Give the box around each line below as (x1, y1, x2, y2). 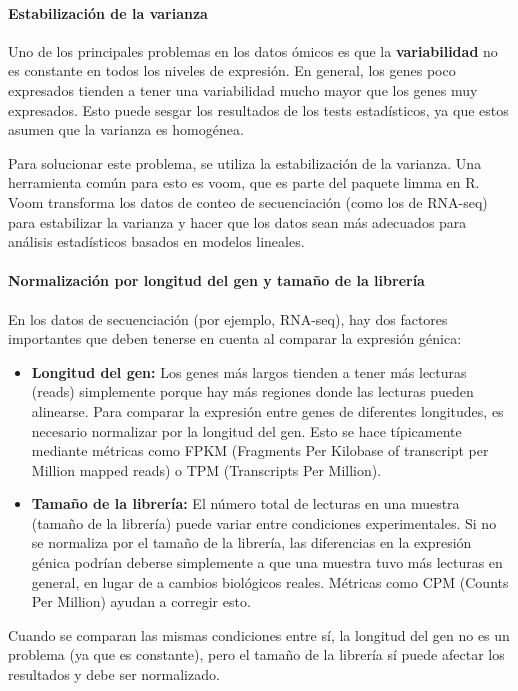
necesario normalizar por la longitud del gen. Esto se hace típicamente (31, 420, 462, 441)
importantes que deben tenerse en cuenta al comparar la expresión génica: (8, 328, 462, 349)
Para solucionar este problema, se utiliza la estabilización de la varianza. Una (8, 152, 482, 173)
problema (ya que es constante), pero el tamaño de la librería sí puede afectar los (8, 644, 505, 665)
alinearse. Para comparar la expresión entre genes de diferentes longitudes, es (31, 400, 504, 421)
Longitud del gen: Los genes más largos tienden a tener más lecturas (31, 361, 467, 382)
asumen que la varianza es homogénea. (8, 119, 244, 140)
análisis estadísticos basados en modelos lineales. (8, 231, 305, 252)
